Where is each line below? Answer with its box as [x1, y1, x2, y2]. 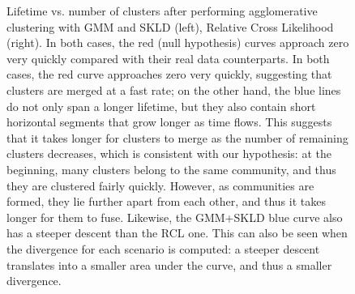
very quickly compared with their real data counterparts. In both [6, 49, 330, 66]
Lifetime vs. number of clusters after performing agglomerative [6, 2, 318, 19]
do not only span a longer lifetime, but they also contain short [6, 97, 316, 114]
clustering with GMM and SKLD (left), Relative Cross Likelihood [6, 18, 334, 35]
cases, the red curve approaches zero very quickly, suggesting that [6, 66, 332, 83]
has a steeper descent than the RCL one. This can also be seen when [6, 224, 348, 241]
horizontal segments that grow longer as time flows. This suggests [6, 113, 332, 130]
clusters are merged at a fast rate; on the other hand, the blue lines [6, 81, 341, 98]
